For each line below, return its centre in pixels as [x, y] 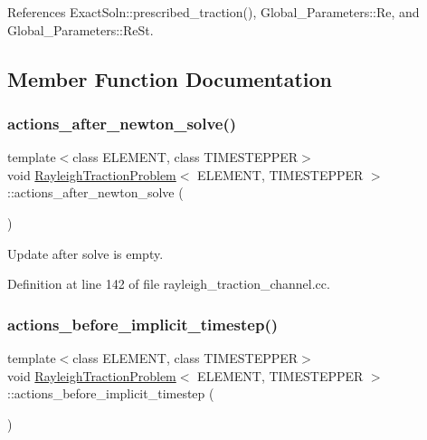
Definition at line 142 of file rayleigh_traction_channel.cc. [169, 284]
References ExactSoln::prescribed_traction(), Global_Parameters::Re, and [213, 12]
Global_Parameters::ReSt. [81, 29]
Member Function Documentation [170, 78]
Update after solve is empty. [85, 253]
